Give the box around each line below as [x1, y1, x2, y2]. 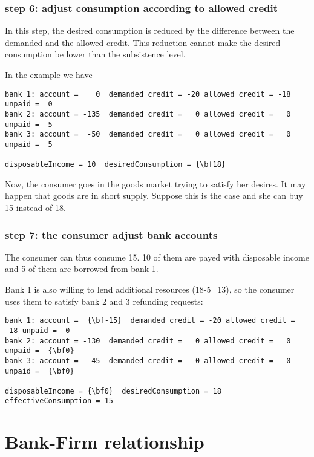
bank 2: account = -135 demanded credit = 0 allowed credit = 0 [5, 109, 291, 118]
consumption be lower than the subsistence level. [5, 48, 186, 60]
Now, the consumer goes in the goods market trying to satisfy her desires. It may [5, 177, 306, 190]
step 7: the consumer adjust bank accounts [5, 227, 218, 242]
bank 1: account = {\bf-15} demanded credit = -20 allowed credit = [5, 316, 295, 325]
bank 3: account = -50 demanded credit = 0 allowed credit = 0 [5, 130, 291, 139]
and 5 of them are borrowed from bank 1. [5, 262, 159, 275]
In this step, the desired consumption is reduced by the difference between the [5, 24, 295, 37]
